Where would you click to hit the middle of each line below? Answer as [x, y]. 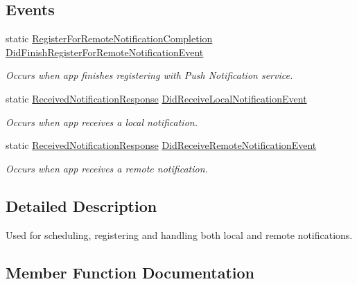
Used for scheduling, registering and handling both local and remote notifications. [179, 234]
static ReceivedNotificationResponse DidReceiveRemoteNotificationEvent [161, 145]
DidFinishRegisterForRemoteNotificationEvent [105, 52]
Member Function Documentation [130, 272]
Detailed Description [81, 205]
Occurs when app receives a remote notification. [107, 168]
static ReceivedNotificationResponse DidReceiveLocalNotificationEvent [156, 98]
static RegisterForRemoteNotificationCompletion [109, 38]
